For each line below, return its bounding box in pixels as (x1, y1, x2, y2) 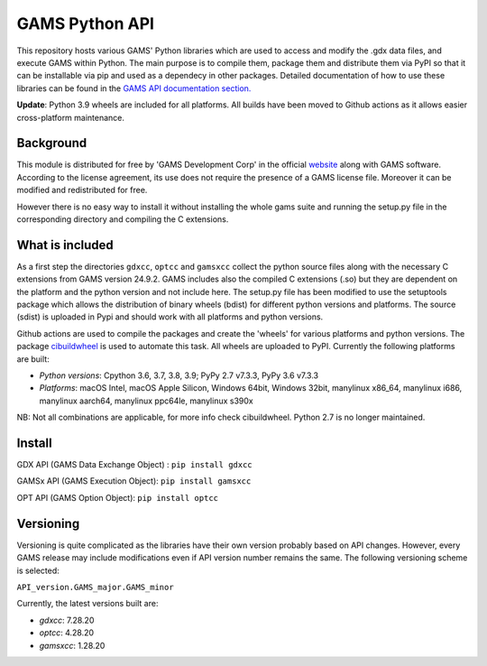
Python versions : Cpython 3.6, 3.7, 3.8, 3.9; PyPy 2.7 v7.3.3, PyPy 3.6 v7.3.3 (39, 370, 319, 381)
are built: (16, 353, 50, 365)
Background (16, 135, 87, 151)
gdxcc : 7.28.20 (39, 615, 95, 625)
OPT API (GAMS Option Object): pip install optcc (16, 492, 219, 503)
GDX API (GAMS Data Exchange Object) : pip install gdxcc (16, 459, 253, 470)
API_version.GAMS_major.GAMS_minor (16, 582, 175, 592)
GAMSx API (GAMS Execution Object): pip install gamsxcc (16, 476, 252, 486)
